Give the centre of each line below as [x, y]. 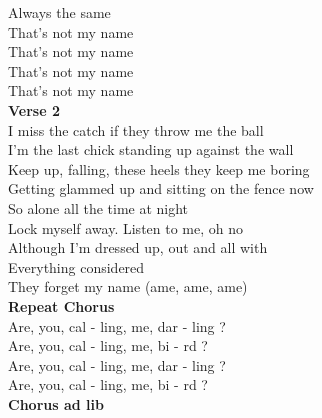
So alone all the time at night [98, 207]
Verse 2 [34, 109]
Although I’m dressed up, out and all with [138, 247]
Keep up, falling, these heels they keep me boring [159, 168]
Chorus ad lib [56, 403]
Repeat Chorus [61, 305]
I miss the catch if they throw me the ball [136, 129]
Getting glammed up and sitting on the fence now [161, 188]
